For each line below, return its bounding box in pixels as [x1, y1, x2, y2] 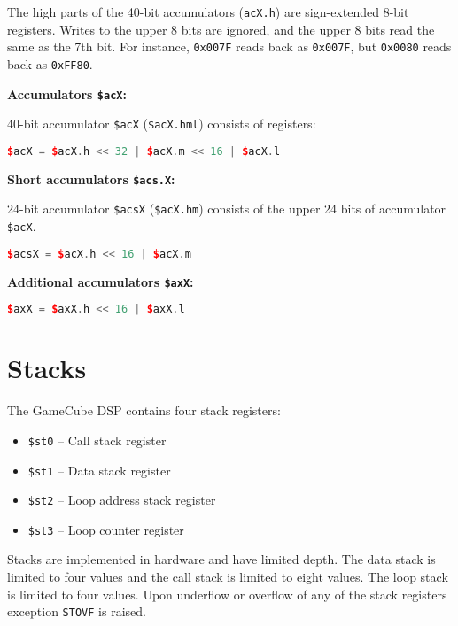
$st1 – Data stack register [27, 460, 171, 479]
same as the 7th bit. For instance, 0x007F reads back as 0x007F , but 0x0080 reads [7, 37, 452, 56]
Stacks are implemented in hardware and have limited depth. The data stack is [7, 550, 436, 568]
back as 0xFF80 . [7, 54, 93, 73]
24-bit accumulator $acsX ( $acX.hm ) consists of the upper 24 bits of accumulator [7, 199, 446, 218]
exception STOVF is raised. [7, 602, 146, 621]
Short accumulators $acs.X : [7, 169, 175, 188]
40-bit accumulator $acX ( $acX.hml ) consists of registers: [7, 114, 316, 133]
